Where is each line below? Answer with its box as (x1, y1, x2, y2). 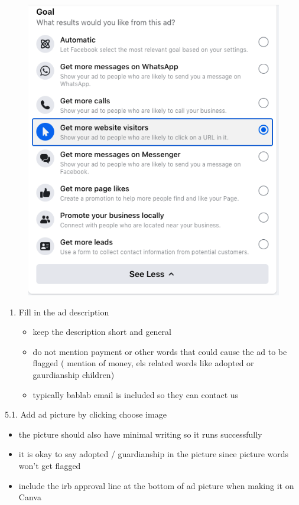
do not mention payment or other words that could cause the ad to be (32, 345, 287, 357)
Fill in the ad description (18, 305, 109, 318)
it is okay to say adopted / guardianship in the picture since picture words (18, 448, 289, 460)
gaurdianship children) (32, 368, 115, 380)
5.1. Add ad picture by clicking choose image (5, 408, 167, 421)
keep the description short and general (32, 325, 171, 338)
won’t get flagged (18, 459, 81, 471)
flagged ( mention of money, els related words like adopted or (32, 357, 254, 369)
